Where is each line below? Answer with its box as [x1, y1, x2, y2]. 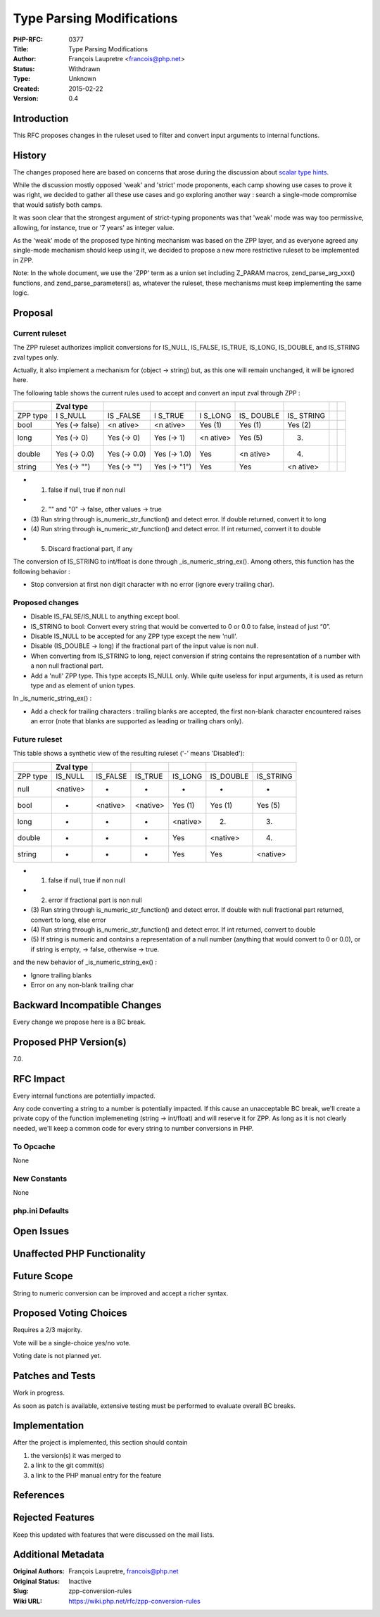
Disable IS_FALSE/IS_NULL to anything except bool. [30, 612, 180, 621]
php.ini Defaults [13, 1205, 70, 1215]
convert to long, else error [30, 915, 107, 924]
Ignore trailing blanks [30, 971, 91, 979]
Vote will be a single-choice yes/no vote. [13, 1338, 132, 1347]
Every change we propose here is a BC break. [13, 1017, 146, 1026]
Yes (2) [287, 420, 312, 430]
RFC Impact [13, 1073, 65, 1085]
